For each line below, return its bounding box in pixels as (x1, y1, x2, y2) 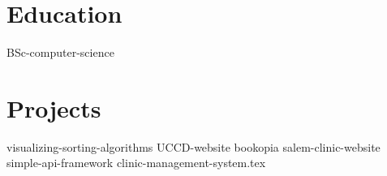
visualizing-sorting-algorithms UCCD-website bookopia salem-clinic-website (6, 138, 381, 155)
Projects (6, 91, 101, 124)
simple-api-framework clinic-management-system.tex (6, 154, 266, 171)
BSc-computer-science (6, 44, 114, 61)
